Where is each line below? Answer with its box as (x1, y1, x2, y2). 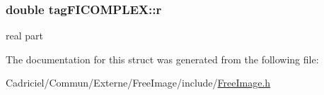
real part (6, 28, 43, 43)
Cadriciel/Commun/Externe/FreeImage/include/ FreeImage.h (6, 75, 271, 90)
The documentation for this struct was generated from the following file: (6, 51, 319, 66)
